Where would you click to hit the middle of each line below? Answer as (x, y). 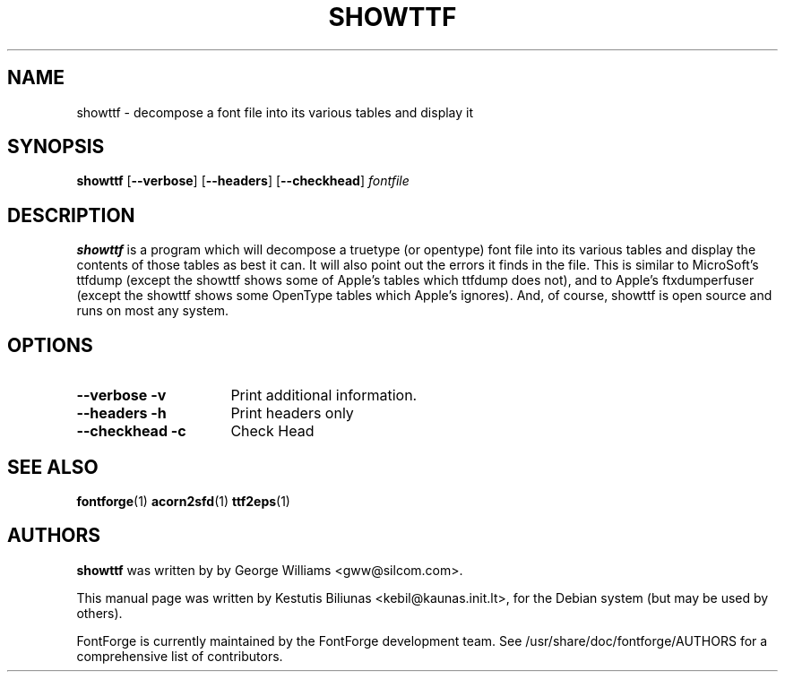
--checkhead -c (131, 431)
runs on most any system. (152, 311)
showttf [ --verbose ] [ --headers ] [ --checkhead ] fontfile (243, 181)
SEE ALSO (53, 467)
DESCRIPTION (71, 215)
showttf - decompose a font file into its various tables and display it (275, 112)
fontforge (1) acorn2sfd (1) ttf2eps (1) (183, 501)
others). (99, 613)
